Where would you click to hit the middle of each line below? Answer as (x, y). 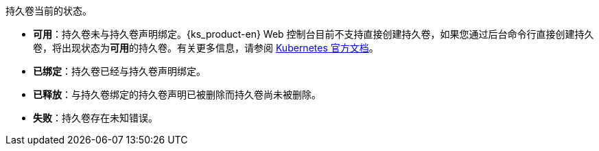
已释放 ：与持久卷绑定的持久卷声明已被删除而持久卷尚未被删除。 (177, 94)
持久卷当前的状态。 (49, 11)
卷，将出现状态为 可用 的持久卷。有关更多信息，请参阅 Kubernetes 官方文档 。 (206, 48)
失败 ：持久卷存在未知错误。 (95, 118)
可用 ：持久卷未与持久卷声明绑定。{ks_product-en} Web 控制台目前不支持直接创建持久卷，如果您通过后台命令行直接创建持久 (314, 34)
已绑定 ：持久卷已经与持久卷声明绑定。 (119, 71)
